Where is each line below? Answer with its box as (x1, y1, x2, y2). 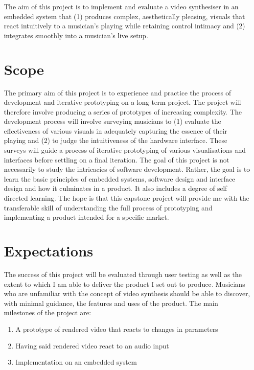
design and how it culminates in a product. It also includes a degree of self (4, 183, 227, 193)
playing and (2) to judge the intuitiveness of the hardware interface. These (4, 135, 228, 145)
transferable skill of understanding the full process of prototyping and (4, 202, 213, 212)
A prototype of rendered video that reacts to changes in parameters (15, 324, 218, 334)
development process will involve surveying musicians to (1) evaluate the (4, 116, 221, 126)
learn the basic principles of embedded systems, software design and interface (4, 173, 235, 184)
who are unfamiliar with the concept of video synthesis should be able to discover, (4, 288, 250, 299)
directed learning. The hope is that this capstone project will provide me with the (4, 193, 249, 203)
